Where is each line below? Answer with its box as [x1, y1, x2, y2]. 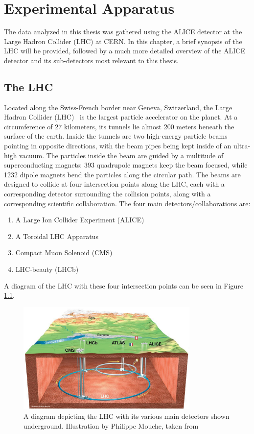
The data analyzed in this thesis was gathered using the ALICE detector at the [4, 26, 242, 37]
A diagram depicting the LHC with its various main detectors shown [23, 410, 230, 421]
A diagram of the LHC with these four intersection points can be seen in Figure [4, 280, 243, 290]
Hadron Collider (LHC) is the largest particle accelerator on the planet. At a [4, 112, 238, 122]
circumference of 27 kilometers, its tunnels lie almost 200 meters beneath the [4, 121, 234, 131]
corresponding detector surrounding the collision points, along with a [4, 189, 211, 199]
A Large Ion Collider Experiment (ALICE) [15, 215, 144, 225]
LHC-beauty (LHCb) [15, 264, 79, 274]
